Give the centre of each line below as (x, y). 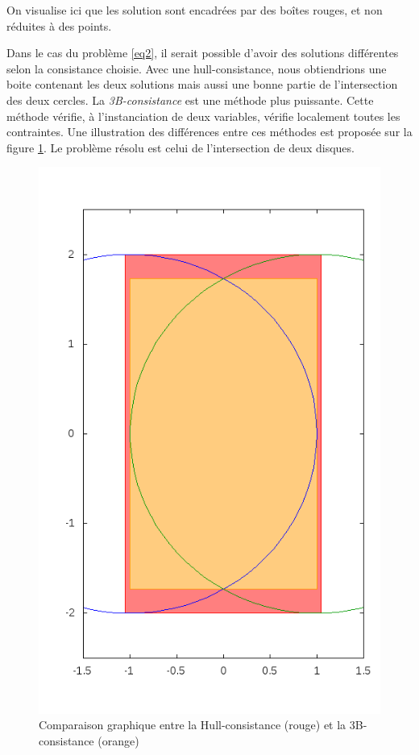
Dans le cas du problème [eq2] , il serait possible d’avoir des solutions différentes (203, 53)
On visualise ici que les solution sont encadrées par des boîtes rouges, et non (195, 10)
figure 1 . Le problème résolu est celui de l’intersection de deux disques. (180, 147)
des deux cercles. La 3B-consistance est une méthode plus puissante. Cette (190, 100)
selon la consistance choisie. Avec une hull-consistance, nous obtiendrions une (197, 68)
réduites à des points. (59, 25)
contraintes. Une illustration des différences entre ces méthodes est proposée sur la (209, 132)
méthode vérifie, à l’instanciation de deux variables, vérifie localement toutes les (203, 116)
